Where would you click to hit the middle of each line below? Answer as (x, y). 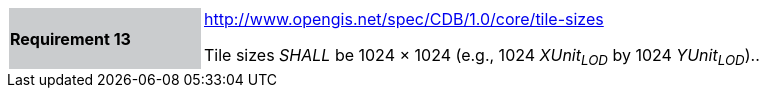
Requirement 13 (70, 38)
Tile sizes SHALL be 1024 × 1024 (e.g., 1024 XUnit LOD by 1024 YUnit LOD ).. (482, 57)
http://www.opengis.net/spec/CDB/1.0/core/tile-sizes (404, 19)
